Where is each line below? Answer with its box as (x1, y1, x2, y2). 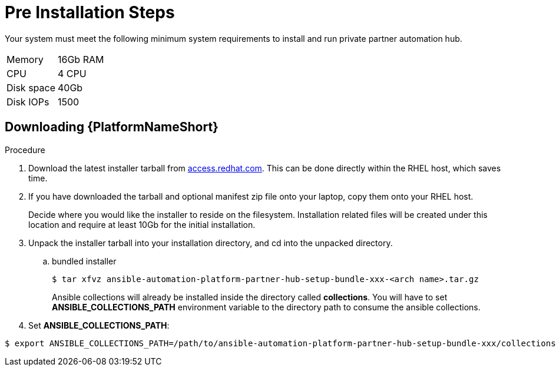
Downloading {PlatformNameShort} (5, 120, 219, 135)
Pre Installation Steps (5, 2, 175, 22)
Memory (6, 53, 44, 65)
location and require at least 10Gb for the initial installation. (28, 219, 256, 230)
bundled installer (52, 256, 117, 266)
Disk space (6, 81, 55, 94)
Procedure (5, 144, 45, 155)
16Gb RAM (58, 53, 104, 65)
